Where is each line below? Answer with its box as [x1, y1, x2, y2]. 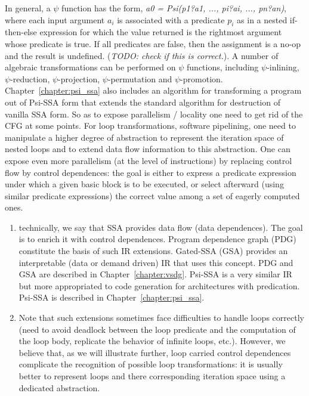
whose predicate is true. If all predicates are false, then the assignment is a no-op [5, 37, 301, 49]
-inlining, [267, 61, 299, 73]
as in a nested [237, 13, 288, 26]
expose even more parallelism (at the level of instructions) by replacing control [5, 154, 292, 166]
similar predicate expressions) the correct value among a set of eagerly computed [5, 189, 300, 202]
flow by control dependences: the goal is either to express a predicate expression [5, 166, 296, 178]
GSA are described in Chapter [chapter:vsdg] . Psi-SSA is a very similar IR [18, 268, 292, 280]
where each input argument [5, 13, 105, 26]
